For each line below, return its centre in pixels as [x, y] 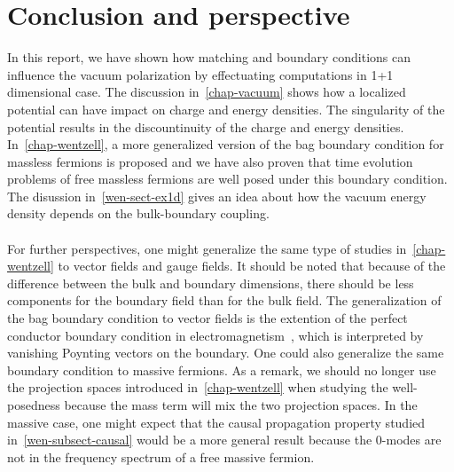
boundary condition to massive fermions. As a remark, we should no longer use [222, 370]
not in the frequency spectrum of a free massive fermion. [161, 456]
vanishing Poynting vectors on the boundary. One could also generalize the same [226, 353]
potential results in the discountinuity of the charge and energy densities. [206, 126]
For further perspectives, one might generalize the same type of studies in [207, 248]
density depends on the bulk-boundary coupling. [138, 213]
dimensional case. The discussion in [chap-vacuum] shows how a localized [207, 92]
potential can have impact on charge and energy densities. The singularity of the [226, 109]
